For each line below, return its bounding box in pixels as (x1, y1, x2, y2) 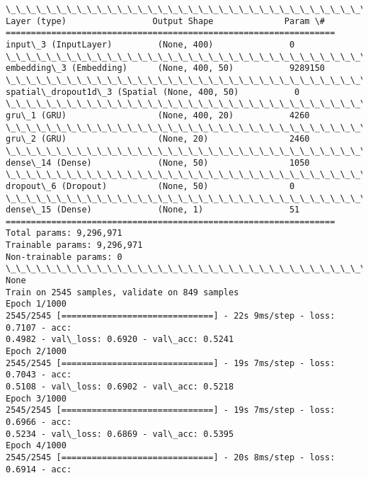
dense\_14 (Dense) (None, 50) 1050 (6, 157, 310, 168)
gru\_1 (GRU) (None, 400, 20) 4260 (6, 110, 310, 120)
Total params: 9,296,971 (6, 228, 122, 239)
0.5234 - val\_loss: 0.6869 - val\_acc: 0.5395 (6, 428, 234, 439)
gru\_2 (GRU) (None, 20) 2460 (6, 134, 310, 144)
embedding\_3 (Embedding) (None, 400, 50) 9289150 (6, 63, 326, 74)
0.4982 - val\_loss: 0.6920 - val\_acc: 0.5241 (6, 334, 234, 345)
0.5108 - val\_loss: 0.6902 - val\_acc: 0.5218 (6, 382, 234, 392)
